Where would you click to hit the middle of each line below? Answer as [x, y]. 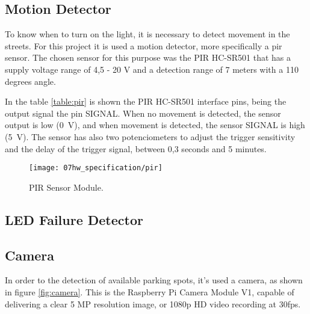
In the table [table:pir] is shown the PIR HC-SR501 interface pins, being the [146, 101]
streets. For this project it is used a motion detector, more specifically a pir [144, 45]
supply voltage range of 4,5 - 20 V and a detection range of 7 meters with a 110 [152, 69]
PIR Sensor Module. [66, 187]
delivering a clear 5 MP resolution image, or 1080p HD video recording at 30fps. [153, 303]
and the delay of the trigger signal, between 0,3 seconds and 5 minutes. [136, 148]
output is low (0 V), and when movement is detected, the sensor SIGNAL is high [155, 125]
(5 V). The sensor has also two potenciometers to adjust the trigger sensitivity [150, 136]
